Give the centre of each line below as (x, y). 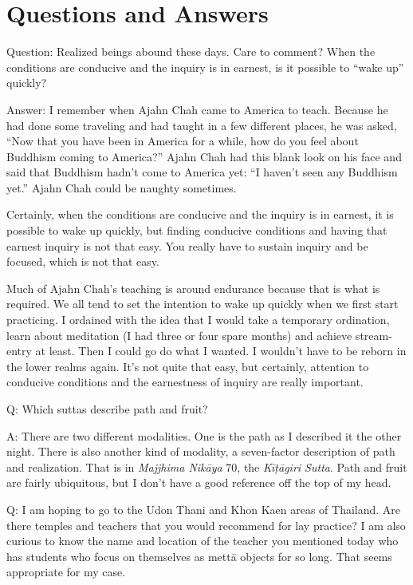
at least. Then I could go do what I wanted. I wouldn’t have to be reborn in (221, 351)
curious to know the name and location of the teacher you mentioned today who (203, 541)
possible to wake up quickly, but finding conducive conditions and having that (197, 230)
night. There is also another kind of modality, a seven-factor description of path (201, 451)
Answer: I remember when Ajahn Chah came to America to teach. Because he (197, 109)
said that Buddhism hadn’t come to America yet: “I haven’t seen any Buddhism (202, 172)
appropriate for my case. (66, 572)
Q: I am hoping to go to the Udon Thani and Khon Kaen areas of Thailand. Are (204, 509)
